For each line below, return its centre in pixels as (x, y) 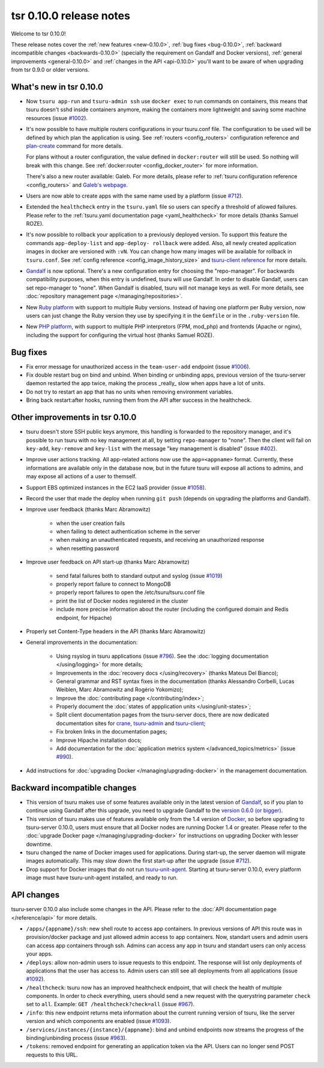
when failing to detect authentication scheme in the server (128, 532)
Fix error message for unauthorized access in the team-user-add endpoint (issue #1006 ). (138, 366)
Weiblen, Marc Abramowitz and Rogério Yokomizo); (120, 690)
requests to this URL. (52, 1055)
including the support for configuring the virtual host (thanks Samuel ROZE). (120, 335)
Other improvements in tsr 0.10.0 (74, 417)
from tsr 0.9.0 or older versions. (50, 70)
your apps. (39, 954)
